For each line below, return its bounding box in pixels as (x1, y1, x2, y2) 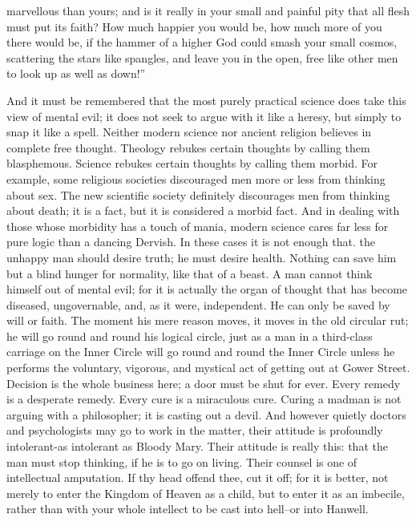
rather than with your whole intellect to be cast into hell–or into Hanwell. (6, 500, 369, 517)
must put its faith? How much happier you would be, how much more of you (6, 18, 382, 34)
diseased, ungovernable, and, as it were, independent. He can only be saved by (6, 296, 390, 313)
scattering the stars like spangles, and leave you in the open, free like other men (6, 49, 398, 66)
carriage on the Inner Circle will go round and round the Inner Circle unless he (6, 343, 395, 360)
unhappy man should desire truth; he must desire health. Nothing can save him (6, 249, 397, 265)
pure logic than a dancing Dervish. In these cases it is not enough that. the (6, 233, 375, 250)
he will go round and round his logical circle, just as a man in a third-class (6, 327, 373, 344)
